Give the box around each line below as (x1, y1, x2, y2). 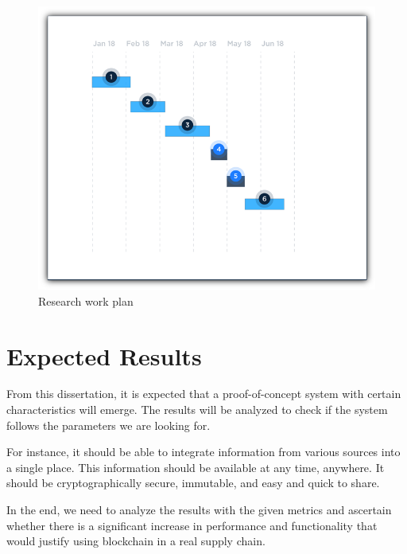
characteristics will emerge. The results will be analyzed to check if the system (6, 401, 388, 418)
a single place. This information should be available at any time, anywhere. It (6, 458, 385, 475)
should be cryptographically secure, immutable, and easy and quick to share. (6, 474, 380, 491)
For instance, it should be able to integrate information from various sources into (6, 443, 401, 460)
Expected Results (6, 339, 202, 372)
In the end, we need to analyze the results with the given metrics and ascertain (6, 501, 392, 518)
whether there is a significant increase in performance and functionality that (6, 517, 378, 533)
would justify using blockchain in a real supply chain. (6, 533, 266, 549)
